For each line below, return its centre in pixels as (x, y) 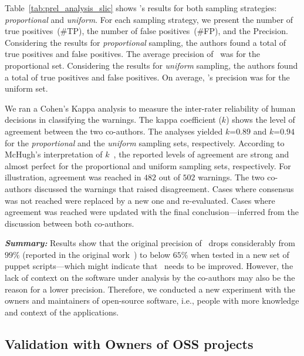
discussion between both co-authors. (70, 223)
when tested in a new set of (240, 254)
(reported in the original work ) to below (97, 254)
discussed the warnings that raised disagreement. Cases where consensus (164, 188)
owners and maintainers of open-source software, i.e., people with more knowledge (152, 300)
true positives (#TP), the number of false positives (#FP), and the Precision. (146, 31)
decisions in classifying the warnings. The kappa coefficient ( (113, 120)
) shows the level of (261, 120)
